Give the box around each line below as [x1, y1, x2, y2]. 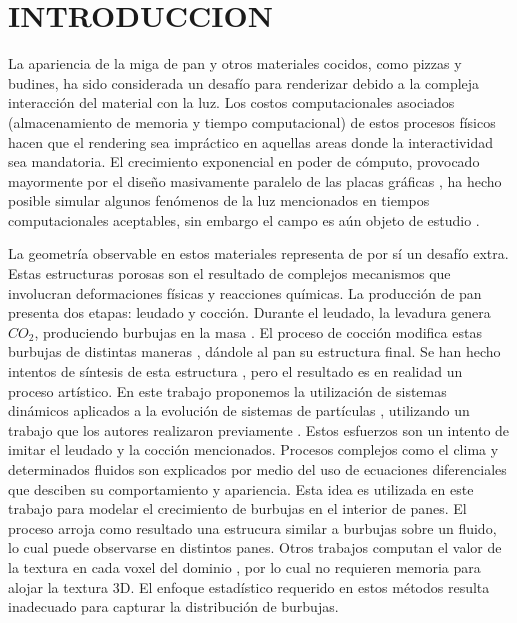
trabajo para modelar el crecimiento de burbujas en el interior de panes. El [8, 498, 467, 519]
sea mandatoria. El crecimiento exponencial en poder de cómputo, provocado [8, 151, 480, 172]
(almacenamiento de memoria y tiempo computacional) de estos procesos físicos [8, 111, 496, 132]
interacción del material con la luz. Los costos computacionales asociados [8, 92, 455, 113]
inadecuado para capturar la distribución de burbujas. [8, 596, 339, 617]
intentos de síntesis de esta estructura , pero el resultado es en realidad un [8, 361, 463, 382]
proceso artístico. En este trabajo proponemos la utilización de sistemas [8, 380, 447, 401]
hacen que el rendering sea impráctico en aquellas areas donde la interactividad [8, 131, 493, 152]
